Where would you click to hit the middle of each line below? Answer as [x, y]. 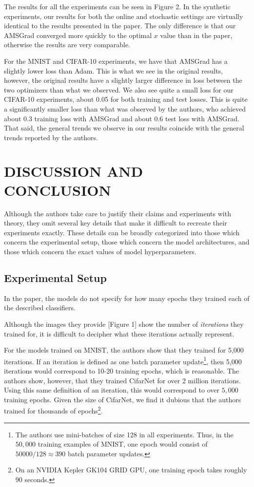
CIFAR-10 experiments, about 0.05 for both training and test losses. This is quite [126, 99]
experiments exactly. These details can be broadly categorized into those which [122, 232]
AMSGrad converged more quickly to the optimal [78, 35]
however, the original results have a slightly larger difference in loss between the [123, 80]
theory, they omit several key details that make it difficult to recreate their [116, 223]
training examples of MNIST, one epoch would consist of [123, 444]
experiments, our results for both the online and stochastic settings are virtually [124, 16]
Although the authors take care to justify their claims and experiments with [117, 213]
